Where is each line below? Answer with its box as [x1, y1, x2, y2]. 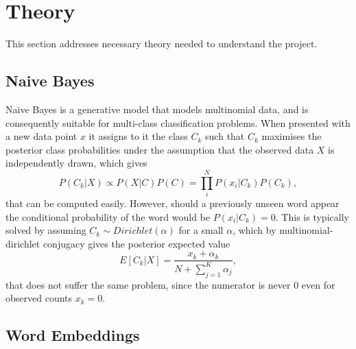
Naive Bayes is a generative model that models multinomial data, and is [5, 101, 309, 116]
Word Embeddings [5, 324, 140, 346]
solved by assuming [5, 223, 86, 237]
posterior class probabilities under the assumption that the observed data [5, 142, 314, 156]
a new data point [5, 129, 78, 143]
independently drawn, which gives [5, 156, 147, 170]
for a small [178, 223, 224, 237]
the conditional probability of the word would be [5, 209, 211, 224]
